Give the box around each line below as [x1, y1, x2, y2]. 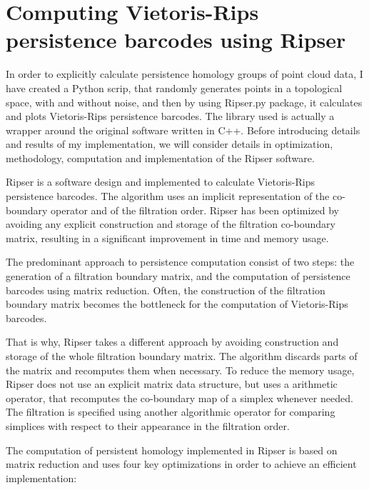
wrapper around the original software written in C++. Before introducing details [6, 122, 360, 137]
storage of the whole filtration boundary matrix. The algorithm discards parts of [6, 349, 358, 363]
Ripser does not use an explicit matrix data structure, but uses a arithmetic [6, 376, 338, 391]
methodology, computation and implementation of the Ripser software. [6, 150, 315, 165]
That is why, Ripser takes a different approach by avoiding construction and [6, 334, 339, 349]
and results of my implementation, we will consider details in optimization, [6, 136, 333, 151]
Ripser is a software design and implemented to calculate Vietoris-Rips [6, 174, 315, 189]
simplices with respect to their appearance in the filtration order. [6, 418, 290, 433]
